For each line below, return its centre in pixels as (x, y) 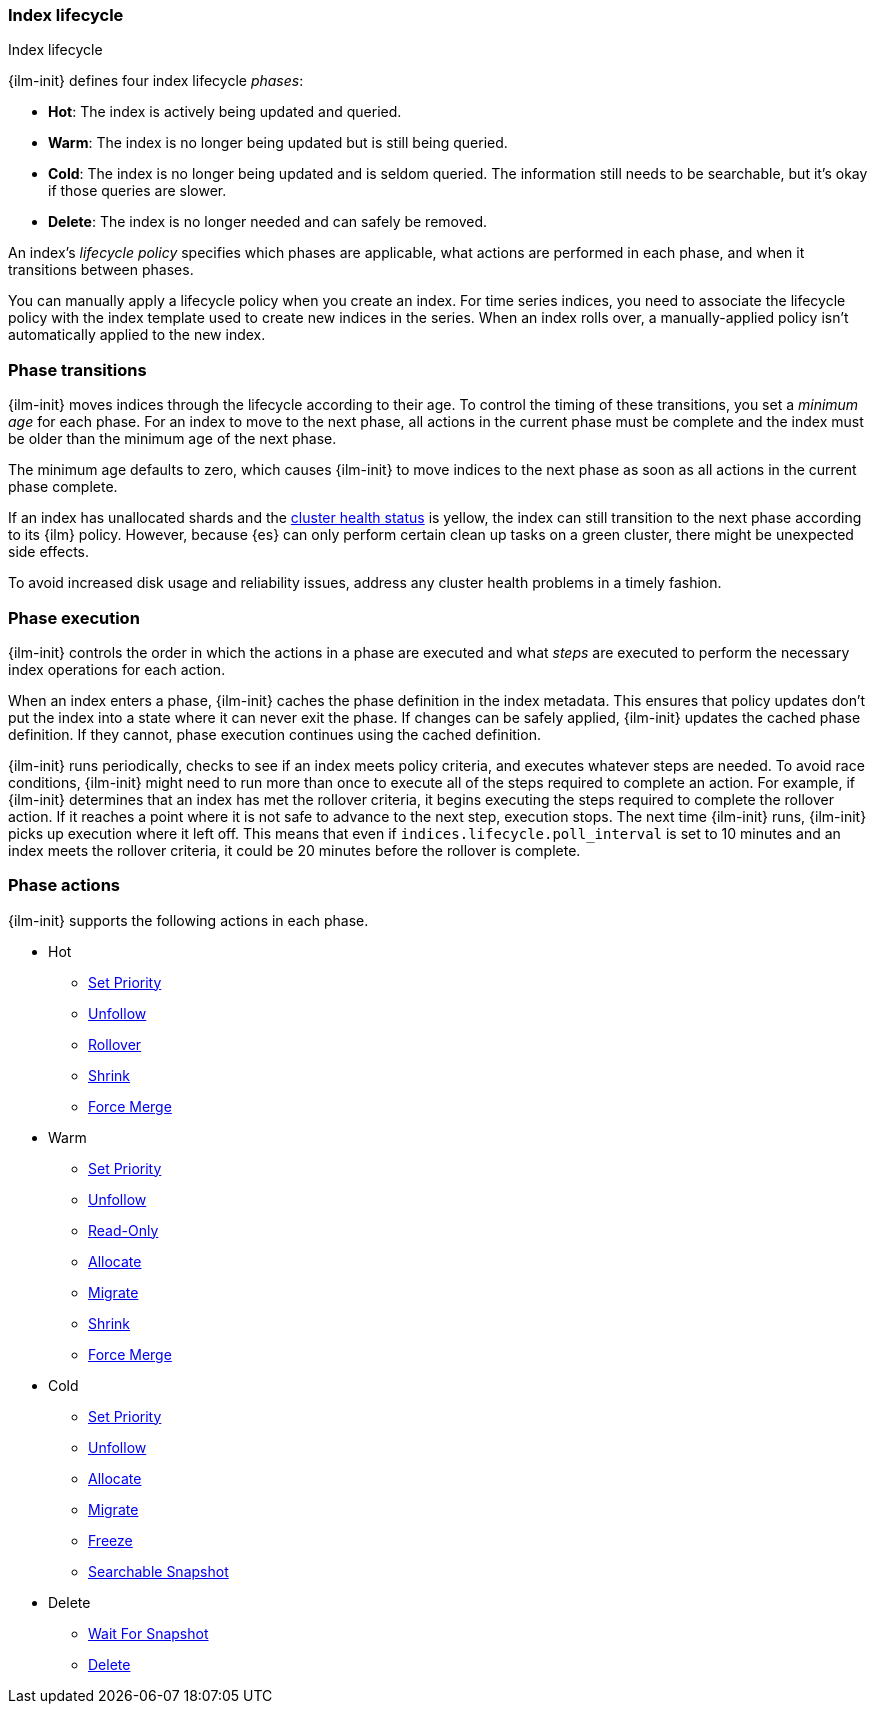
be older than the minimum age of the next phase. (172, 439)
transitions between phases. (101, 270)
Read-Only (123, 1230)
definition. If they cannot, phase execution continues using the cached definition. (274, 734)
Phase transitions (77, 369)
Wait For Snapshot (148, 1633)
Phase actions (64, 885)
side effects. (49, 552)
